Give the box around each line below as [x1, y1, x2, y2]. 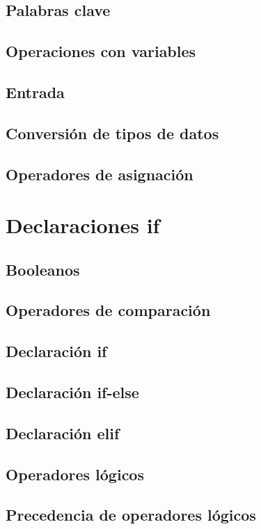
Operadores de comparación [6, 299, 211, 321]
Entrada [6, 81, 65, 102]
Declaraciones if [6, 211, 160, 239]
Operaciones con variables [6, 40, 196, 62]
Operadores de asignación [6, 163, 193, 184]
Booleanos [6, 258, 80, 280]
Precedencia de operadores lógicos [6, 504, 256, 526]
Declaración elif [6, 422, 120, 443]
